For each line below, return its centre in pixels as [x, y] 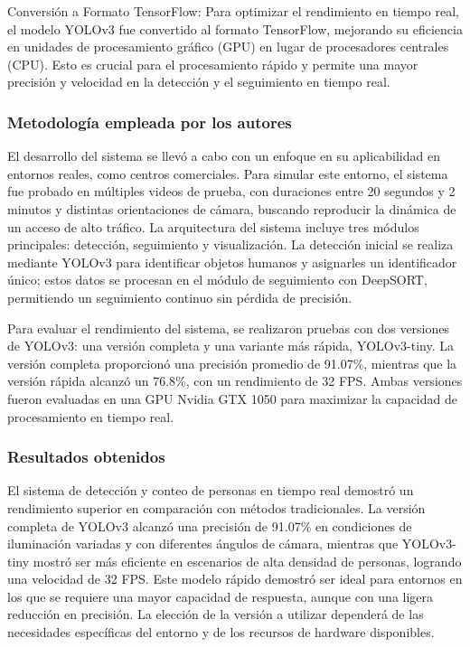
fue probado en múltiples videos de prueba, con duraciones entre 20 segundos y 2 [231, 191]
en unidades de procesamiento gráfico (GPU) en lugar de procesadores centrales [228, 47]
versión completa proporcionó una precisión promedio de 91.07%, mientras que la [232, 363]
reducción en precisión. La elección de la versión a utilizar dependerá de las [216, 614]
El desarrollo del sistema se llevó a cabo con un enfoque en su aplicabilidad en [224, 156]
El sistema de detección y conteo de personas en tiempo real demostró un [211, 490]
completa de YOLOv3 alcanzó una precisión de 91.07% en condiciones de [210, 525]
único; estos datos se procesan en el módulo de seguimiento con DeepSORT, [217, 280]
